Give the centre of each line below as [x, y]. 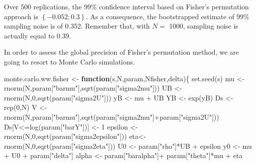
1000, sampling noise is [204, 26]
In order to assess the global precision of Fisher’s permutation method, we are [122, 52]
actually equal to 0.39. [38, 35]
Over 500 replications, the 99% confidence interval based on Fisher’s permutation [127, 6]
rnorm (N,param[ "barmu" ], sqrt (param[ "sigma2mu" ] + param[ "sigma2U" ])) [112, 116]
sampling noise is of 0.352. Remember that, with [77, 26]
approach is [21, 16]
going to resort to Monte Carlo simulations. [69, 61]
